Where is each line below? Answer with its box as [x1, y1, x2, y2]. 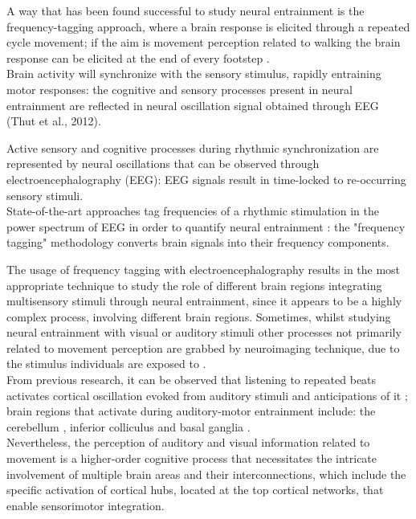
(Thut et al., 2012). [6, 112, 101, 129]
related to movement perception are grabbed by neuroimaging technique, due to [6, 339, 400, 356]
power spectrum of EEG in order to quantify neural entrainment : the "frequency [6, 218, 406, 235]
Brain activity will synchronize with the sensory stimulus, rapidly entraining [6, 65, 381, 82]
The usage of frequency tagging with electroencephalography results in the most [6, 260, 401, 277]
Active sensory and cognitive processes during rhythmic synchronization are [6, 139, 379, 156]
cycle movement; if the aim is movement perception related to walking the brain [6, 34, 401, 51]
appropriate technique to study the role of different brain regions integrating [6, 276, 382, 293]
